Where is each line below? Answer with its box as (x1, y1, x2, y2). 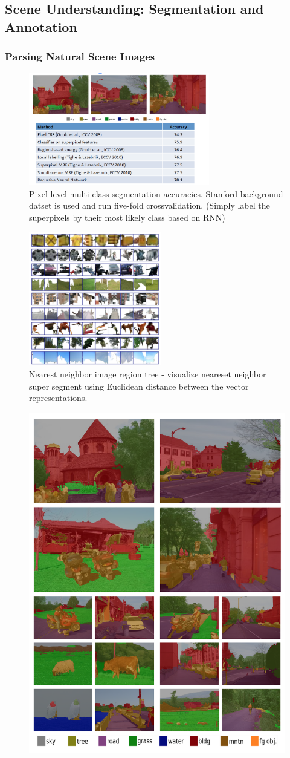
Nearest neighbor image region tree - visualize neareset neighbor (29, 367, 266, 380)
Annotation (5, 17, 77, 36)
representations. (29, 391, 88, 404)
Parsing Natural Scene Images (5, 49, 155, 64)
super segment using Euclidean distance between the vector (29, 379, 249, 392)
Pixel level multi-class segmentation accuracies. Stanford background (29, 187, 283, 200)
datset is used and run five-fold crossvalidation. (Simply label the (29, 199, 270, 212)
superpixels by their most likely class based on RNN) (29, 211, 225, 223)
